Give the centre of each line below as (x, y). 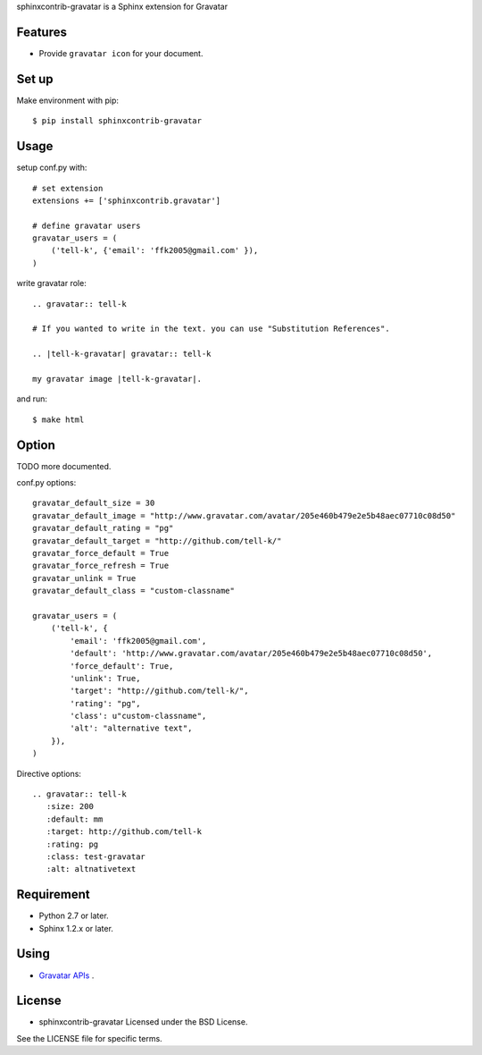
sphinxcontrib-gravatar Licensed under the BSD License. (143, 1022)
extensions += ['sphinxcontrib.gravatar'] (127, 200)
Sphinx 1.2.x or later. (76, 928)
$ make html (58, 419)
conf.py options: (46, 483)
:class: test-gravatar (96, 857)
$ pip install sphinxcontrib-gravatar (117, 121)
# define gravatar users (87, 225)
